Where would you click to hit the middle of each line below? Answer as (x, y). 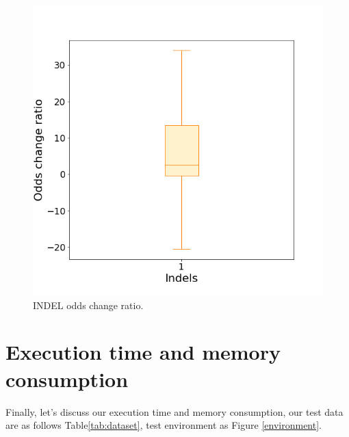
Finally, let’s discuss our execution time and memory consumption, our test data (174, 411)
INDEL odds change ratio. (88, 305)
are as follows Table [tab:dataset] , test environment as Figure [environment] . (164, 425)
